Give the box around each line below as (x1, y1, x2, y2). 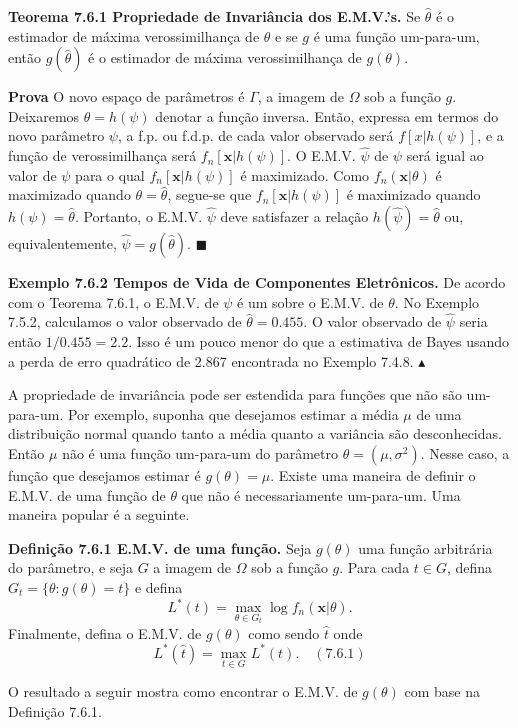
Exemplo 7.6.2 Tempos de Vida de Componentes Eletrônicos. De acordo (8, 271, 506, 292)
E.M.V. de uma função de (8, 484, 166, 505)
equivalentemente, (8, 232, 117, 253)
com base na (404, 681, 481, 702)
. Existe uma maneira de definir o (270, 464, 476, 485)
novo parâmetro (8, 125, 105, 146)
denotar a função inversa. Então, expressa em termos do (155, 105, 499, 126)
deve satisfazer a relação (220, 205, 369, 226)
